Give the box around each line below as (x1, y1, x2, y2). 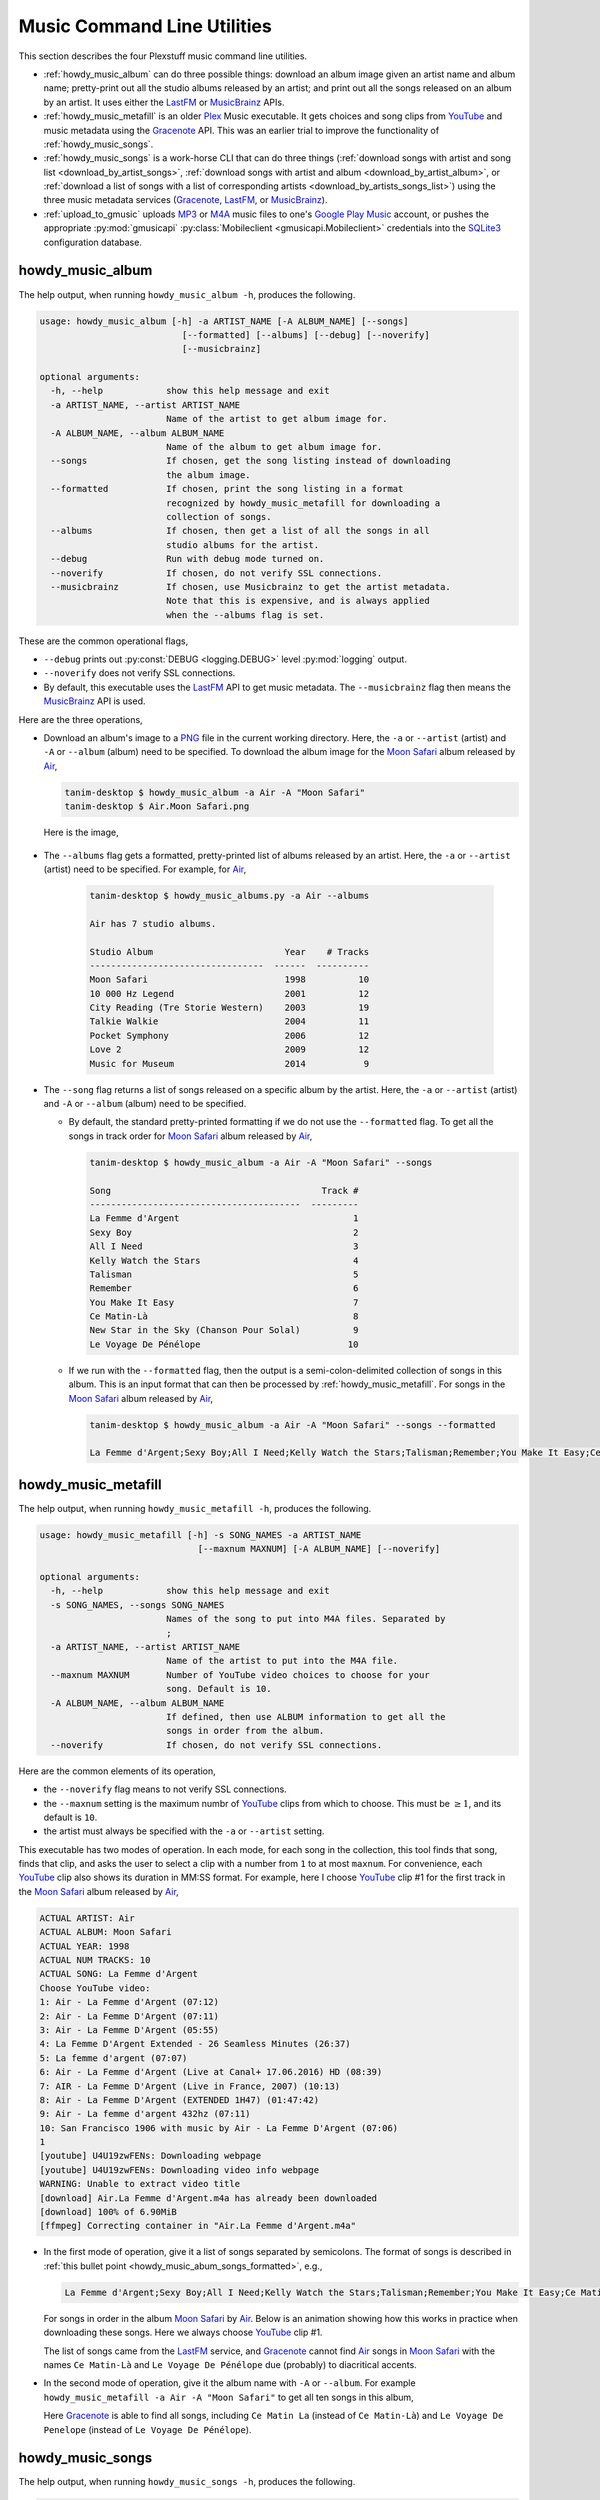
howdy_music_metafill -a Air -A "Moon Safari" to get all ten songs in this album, (43, 2391, 414, 2403)
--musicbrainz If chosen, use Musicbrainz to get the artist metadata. (50, 581, 452, 592)
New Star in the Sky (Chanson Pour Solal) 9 (89, 1325, 359, 1336)
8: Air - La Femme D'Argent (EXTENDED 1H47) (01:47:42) (39, 2094, 320, 2105)
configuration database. (43, 236, 142, 248)
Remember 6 (89, 1283, 359, 1294)
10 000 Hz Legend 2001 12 (89, 988, 370, 999)
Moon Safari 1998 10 (89, 974, 370, 985)
